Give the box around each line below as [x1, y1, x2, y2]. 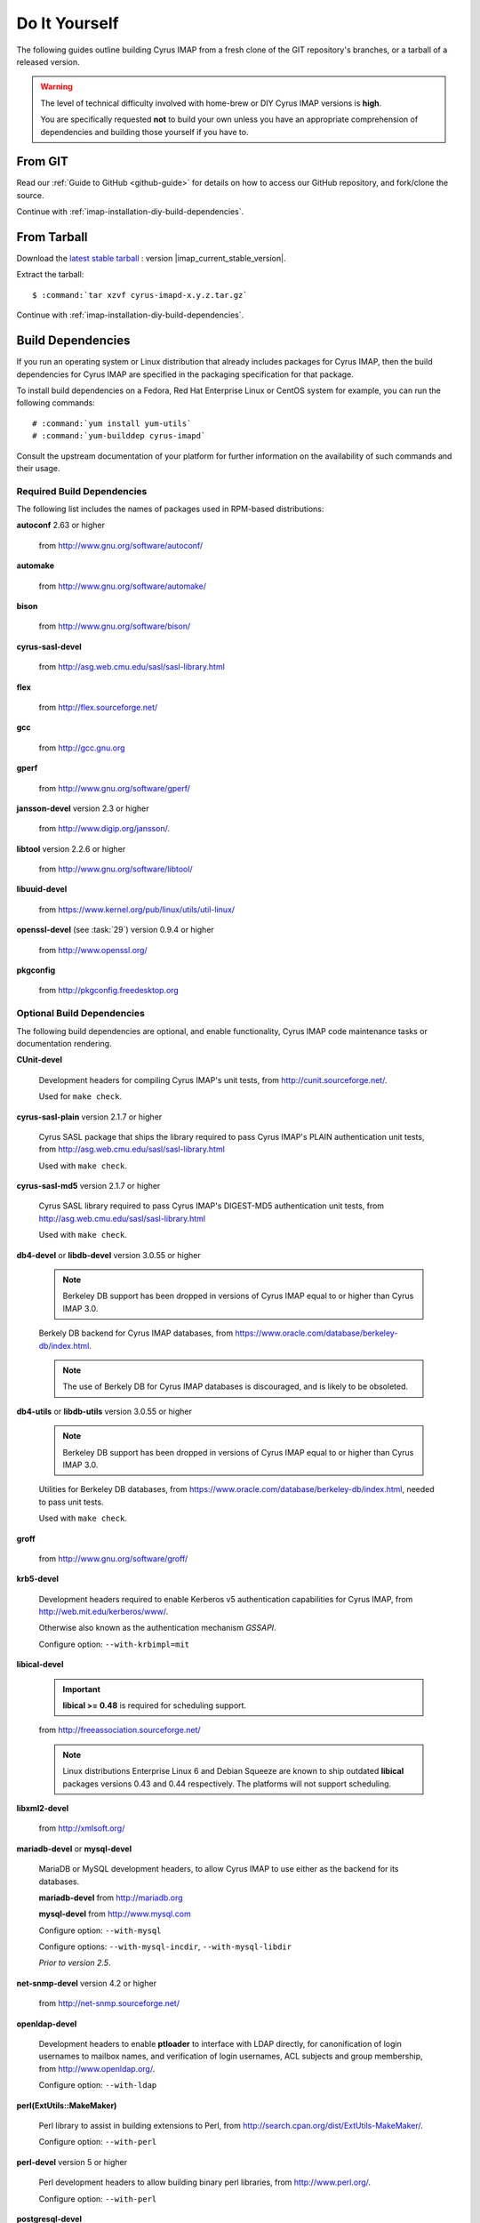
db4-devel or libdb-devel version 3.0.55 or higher [16, 1249, 202, 1260]
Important [62, 1683, 101, 1694]
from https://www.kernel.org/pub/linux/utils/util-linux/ [38, 903, 236, 915]
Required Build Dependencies [16, 485, 148, 497]
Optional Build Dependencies [16, 1007, 146, 1020]
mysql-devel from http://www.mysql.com [38, 1908, 191, 1920]
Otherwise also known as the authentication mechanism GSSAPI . [38, 1623, 276, 1633]
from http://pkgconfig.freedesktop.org [38, 985, 180, 996]
